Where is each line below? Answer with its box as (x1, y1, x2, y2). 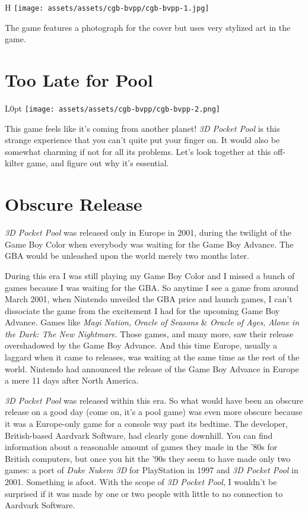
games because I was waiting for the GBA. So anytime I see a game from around (5, 281, 299, 293)
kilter (5, 157, 24, 169)
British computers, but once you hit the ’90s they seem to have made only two (5, 452, 291, 464)
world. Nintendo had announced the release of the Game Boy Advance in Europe (5, 362, 299, 375)
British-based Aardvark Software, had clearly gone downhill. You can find (5, 429, 273, 441)
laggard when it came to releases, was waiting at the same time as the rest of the (5, 351, 300, 363)
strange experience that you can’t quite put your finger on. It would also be (5, 134, 280, 146)
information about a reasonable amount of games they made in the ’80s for (5, 441, 278, 453)
